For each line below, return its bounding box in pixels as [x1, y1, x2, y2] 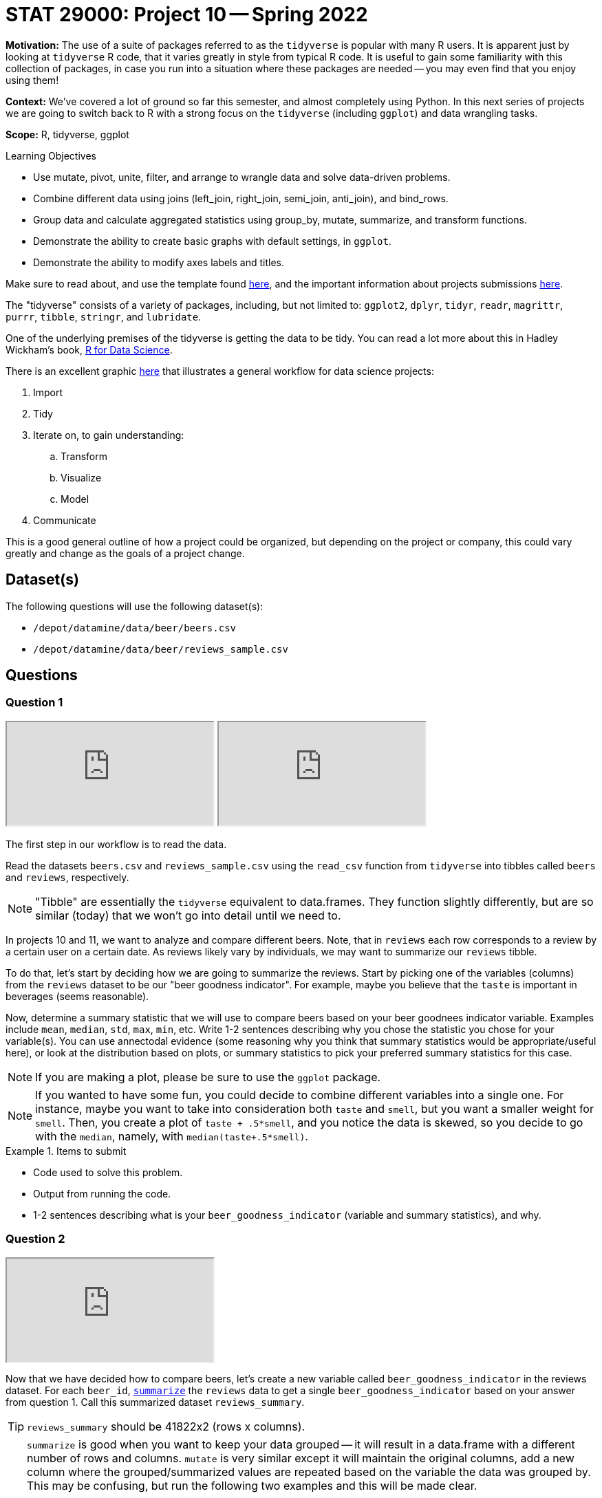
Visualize [61, 471, 102, 484]
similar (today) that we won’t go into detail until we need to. [35, 908, 341, 922]
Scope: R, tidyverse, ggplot [6, 128, 129, 140]
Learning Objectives [6, 149, 96, 162]
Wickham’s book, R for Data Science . [6, 343, 173, 356]
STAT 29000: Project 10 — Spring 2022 [6, 3, 368, 26]
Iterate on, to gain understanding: [33, 428, 184, 441]
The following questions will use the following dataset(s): [6, 600, 264, 612]
